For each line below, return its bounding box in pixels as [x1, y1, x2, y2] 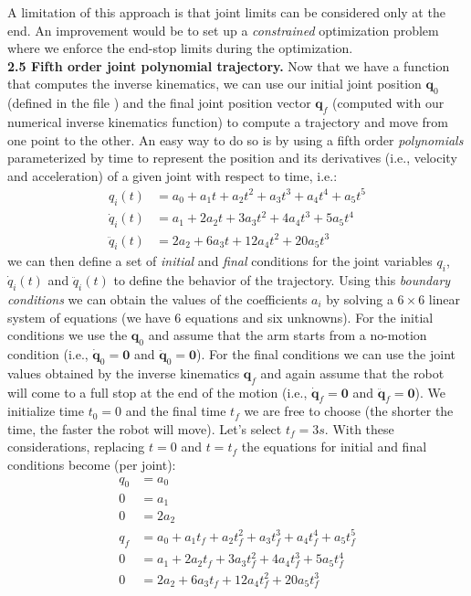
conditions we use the [7, 325, 128, 345]
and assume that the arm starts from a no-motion [148, 325, 427, 345]
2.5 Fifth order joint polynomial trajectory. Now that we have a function [7, 56, 450, 75]
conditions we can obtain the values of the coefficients [7, 289, 308, 308]
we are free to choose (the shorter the [244, 401, 454, 420]
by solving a [326, 289, 393, 308]
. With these [324, 419, 394, 438]
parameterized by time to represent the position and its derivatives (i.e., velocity [7, 148, 457, 167]
